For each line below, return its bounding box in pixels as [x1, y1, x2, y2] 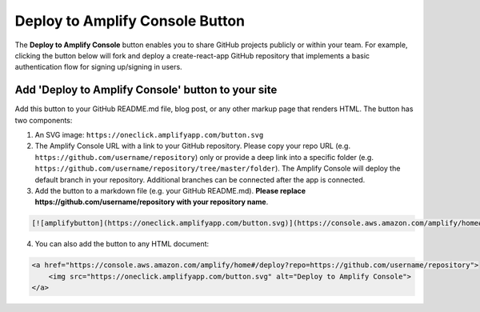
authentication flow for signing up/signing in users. [14, 62, 183, 72]
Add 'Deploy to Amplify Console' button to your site [14, 83, 278, 97]
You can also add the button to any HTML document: [34, 239, 210, 249]
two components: [14, 115, 73, 125]
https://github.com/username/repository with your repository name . [34, 197, 269, 207]
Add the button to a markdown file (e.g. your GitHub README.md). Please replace [34, 186, 306, 195]
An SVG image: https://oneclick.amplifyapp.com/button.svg [34, 130, 264, 140]
